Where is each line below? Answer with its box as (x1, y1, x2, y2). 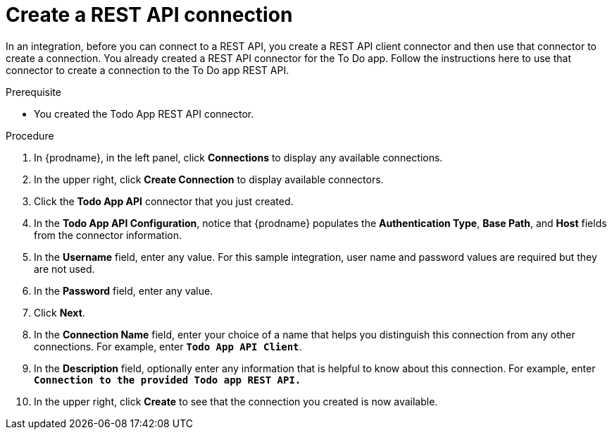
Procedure (6, 129, 54, 142)
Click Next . (34, 306, 85, 319)
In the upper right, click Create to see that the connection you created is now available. (34, 395, 438, 408)
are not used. (34, 262, 95, 275)
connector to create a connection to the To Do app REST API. (6, 63, 289, 76)
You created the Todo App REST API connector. (34, 107, 254, 120)
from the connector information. (34, 228, 182, 241)
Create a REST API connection (6, 3, 293, 27)
